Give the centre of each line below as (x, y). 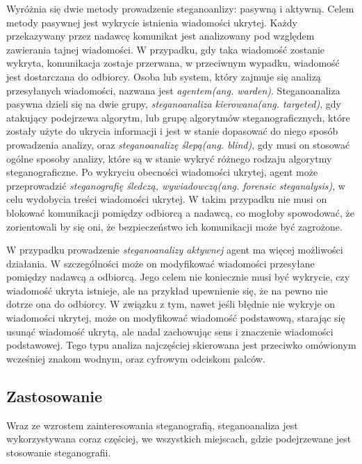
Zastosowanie (55, 396)
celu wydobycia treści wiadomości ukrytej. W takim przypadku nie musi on (167, 199)
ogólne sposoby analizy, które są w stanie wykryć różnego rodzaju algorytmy (169, 158)
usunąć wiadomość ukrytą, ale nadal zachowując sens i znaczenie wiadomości (170, 331)
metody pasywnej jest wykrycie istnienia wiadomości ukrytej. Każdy (152, 22)
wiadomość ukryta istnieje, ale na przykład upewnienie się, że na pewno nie (167, 290)
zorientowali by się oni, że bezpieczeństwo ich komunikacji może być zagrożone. (174, 226)
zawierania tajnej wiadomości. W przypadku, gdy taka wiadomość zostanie (166, 49)
